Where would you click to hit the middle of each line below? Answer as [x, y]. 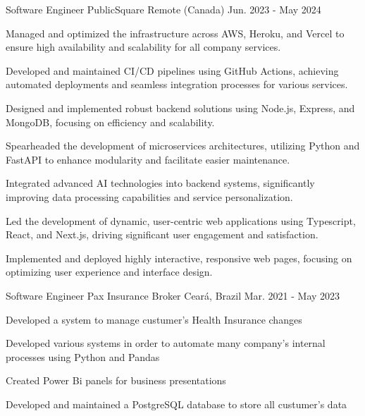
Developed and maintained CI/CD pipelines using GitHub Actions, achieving [172, 70]
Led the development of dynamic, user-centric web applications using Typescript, [181, 220]
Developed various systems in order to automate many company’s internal [166, 343]
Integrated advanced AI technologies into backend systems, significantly [160, 183]
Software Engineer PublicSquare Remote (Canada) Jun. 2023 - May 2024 [163, 9]
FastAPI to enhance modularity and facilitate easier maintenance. [148, 159]
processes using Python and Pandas [83, 356]
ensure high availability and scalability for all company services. [143, 47]
